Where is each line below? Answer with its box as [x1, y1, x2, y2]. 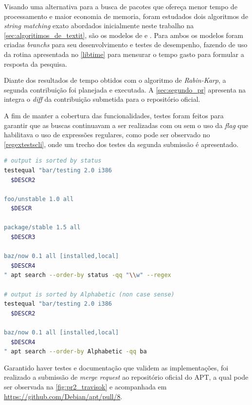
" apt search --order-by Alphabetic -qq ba [4, 348, 147, 355]
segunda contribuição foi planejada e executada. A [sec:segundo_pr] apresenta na [4, 84, 246, 94]
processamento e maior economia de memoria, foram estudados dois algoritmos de [4, 11, 248, 21]
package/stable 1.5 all [4, 224, 81, 231]
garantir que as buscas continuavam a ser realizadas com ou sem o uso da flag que [4, 120, 248, 130]
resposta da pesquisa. [4, 58, 67, 69]
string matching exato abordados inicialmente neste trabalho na [4, 20, 194, 31]
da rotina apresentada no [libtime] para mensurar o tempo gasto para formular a [4, 49, 244, 59]
